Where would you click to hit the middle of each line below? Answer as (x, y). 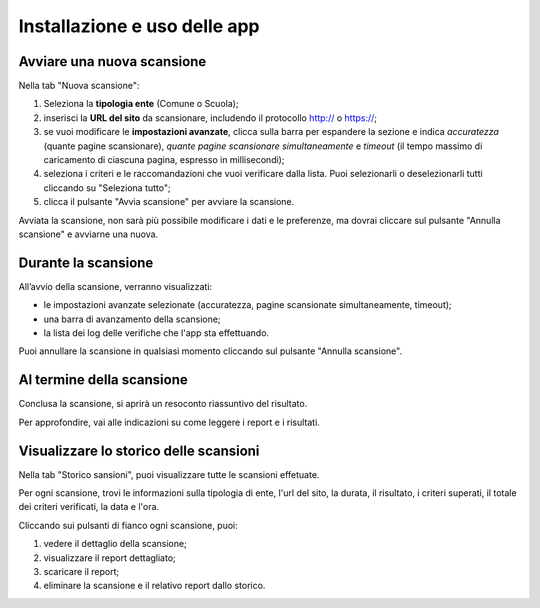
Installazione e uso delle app (139, 26)
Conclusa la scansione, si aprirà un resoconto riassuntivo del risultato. (163, 404)
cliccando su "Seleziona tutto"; (107, 187)
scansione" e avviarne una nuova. (88, 234)
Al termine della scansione (103, 380)
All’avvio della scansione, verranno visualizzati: (115, 286)
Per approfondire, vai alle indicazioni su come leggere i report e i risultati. (169, 422)
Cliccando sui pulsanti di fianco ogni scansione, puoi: (128, 525)
